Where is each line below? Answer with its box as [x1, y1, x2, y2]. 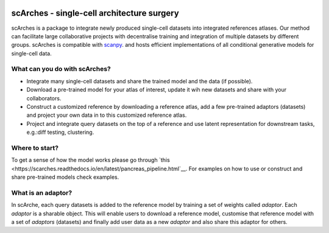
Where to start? [11, 144, 59, 152]
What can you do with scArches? [11, 64, 111, 73]
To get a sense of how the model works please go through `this [11, 156, 170, 164]
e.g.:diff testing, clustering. [26, 128, 94, 136]
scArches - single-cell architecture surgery [11, 8, 179, 18]
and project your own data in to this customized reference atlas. [26, 111, 187, 119]
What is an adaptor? [11, 189, 73, 197]
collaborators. [26, 94, 62, 102]
